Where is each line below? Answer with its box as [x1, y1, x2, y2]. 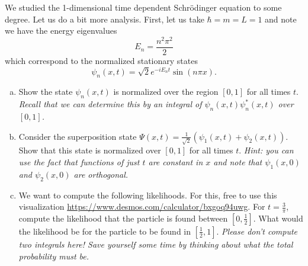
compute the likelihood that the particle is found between [18, 211, 228, 224]
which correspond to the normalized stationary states [5, 54, 198, 66]
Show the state [18, 85, 73, 98]
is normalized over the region [113, 85, 219, 98]
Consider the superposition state [18, 130, 137, 142]
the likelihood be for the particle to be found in [18, 225, 191, 237]
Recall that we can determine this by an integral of [18, 98, 202, 110]
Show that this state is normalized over [18, 144, 161, 156]
